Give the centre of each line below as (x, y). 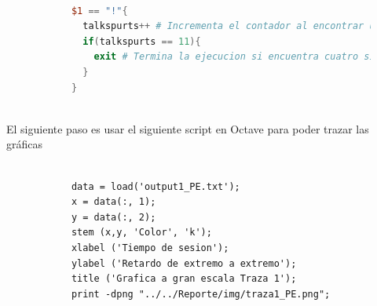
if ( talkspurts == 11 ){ (142, 41)
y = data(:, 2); (113, 217)
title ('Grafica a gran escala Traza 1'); (184, 279)
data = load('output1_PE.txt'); (156, 186)
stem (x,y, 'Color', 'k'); (141, 233)
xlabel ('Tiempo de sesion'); (150, 248)
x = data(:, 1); (113, 202)
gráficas (25, 144)
